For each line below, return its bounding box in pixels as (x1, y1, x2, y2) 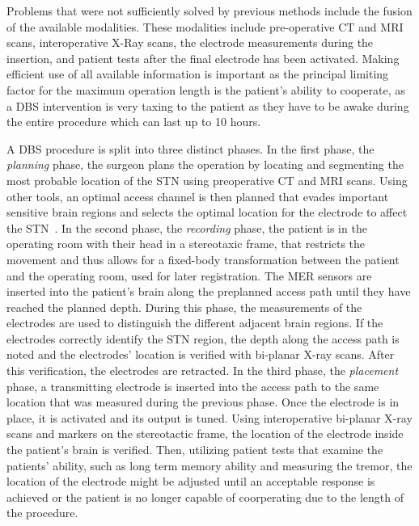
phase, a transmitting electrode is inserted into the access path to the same (6, 377, 379, 394)
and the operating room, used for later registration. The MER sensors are (6, 267, 372, 284)
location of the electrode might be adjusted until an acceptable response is (6, 473, 375, 490)
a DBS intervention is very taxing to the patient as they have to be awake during (6, 97, 409, 114)
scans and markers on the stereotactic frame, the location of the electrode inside (6, 425, 404, 442)
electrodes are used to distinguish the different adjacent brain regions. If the (6, 314, 383, 331)
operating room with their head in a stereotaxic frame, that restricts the (6, 235, 366, 252)
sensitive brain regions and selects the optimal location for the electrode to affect (6, 204, 408, 221)
